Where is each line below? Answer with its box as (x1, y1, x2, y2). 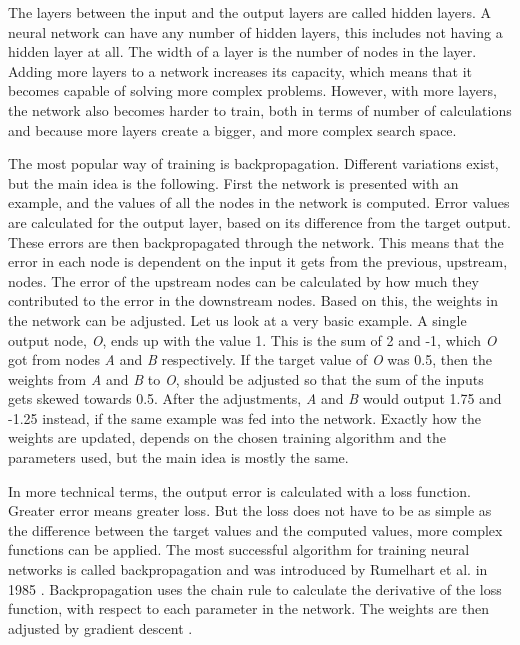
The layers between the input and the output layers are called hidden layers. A (8, 2, 491, 22)
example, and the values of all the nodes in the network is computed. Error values (8, 192, 510, 213)
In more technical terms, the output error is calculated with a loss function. (8, 480, 471, 501)
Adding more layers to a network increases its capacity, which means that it (8, 60, 473, 81)
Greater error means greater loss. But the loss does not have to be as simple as (8, 500, 492, 521)
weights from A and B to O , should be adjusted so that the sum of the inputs (8, 368, 484, 389)
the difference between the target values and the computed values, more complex (8, 519, 503, 540)
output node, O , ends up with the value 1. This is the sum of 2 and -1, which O (8, 329, 497, 350)
